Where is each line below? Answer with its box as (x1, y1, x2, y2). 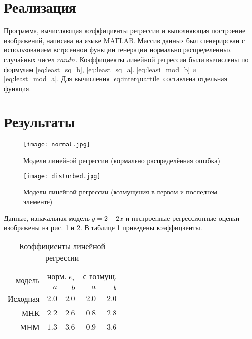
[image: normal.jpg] (23, 141, 91, 148)
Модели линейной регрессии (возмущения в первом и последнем (23, 187, 217, 197)
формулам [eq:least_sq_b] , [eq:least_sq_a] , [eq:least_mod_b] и (4, 64, 196, 74)
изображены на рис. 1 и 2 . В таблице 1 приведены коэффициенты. (4, 222, 202, 233)
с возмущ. (83, 270, 117, 282)
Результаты (4, 112, 75, 132)
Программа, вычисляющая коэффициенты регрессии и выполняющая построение (4, 25, 246, 36)
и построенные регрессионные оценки (125, 213, 240, 223)
